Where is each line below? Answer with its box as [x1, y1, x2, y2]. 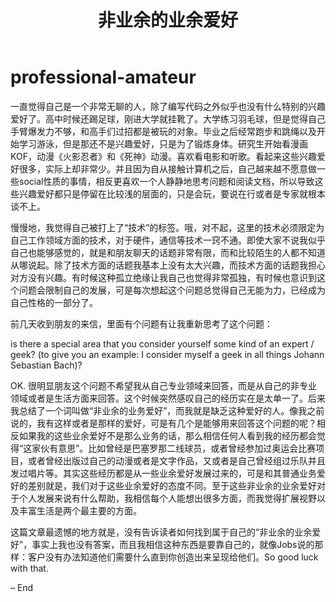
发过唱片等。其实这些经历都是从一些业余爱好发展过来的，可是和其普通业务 [10, 467, 317, 479]
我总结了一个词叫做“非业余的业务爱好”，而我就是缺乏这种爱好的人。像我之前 [10, 404, 325, 416]
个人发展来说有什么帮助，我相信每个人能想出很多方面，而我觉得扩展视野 [18, 492, 317, 504]
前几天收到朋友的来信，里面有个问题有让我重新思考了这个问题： [10, 317, 273, 330]
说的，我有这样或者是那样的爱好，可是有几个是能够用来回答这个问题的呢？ [10, 417, 317, 429]
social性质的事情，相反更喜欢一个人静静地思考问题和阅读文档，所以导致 [18, 175, 315, 187]
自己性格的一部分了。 [10, 296, 98, 308]
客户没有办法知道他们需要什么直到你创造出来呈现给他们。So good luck [27, 551, 319, 563]
